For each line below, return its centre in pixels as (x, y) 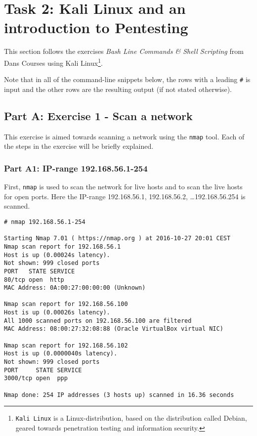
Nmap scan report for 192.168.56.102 (66, 345)
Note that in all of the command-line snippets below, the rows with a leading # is (127, 79)
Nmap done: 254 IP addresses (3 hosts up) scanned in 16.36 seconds (119, 395)
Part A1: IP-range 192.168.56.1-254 (76, 168)
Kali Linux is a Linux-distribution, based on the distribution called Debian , (131, 418)
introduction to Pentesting (96, 27)
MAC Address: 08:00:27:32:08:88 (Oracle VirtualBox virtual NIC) (114, 329)
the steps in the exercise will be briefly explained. (79, 146)
